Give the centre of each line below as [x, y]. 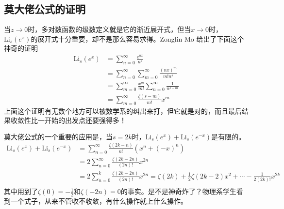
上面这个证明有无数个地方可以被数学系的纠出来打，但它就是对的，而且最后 [123, 111]
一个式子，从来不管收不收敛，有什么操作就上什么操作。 [99, 201]
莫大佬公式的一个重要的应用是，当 [58, 136]
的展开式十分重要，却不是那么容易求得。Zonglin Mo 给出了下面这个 [137, 38]
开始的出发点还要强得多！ [85, 120]
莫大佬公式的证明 [45, 9]
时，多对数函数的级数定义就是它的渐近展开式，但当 [109, 29]
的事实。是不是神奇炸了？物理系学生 [178, 191]
